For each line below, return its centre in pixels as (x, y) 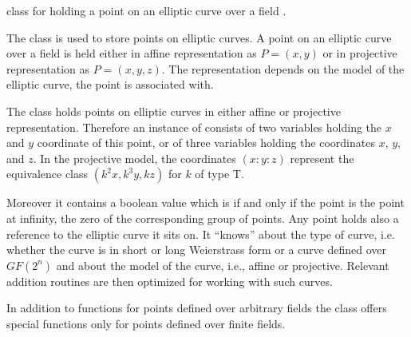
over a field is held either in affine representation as (132, 53)
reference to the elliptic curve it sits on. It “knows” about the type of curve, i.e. (201, 234)
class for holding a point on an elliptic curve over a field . (146, 10)
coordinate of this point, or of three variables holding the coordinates (206, 143)
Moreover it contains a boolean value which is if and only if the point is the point (205, 202)
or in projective (360, 53)
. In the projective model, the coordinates (134, 158)
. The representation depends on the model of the (283, 68)
